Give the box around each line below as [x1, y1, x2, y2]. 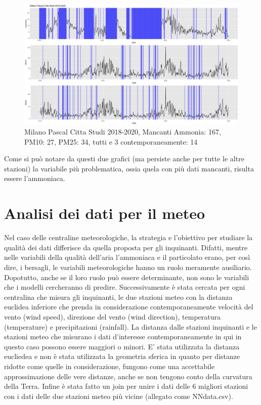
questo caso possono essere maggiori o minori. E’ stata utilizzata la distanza [4, 341, 240, 351]
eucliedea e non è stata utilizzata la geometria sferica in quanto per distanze [4, 351, 240, 362]
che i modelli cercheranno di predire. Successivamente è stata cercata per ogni [4, 282, 245, 292]
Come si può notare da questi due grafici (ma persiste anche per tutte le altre [4, 153, 244, 164]
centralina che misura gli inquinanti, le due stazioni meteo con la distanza [4, 291, 233, 302]
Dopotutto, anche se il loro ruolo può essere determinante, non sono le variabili [4, 272, 249, 282]
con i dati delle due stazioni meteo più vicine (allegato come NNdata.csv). [4, 390, 233, 401]
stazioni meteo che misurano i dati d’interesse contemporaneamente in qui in [4, 331, 242, 342]
